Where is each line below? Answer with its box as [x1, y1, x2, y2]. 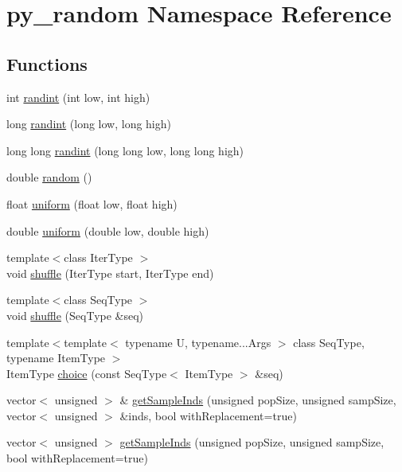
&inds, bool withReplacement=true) [119, 407, 297, 423]
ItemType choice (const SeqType [6, 365, 167, 381]
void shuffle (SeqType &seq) [6, 306, 144, 323]
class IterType [64, 249, 133, 266]
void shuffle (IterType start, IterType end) [6, 264, 214, 281]
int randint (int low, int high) [6, 88, 150, 105]
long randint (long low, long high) [6, 115, 171, 132]
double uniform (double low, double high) [6, 222, 209, 239]
